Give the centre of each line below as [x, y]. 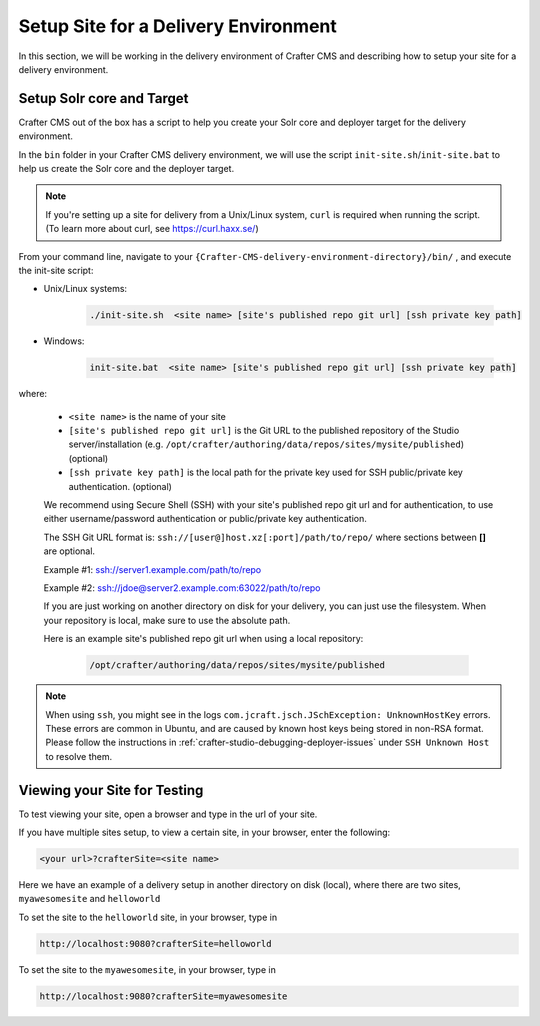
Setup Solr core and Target [103, 98]
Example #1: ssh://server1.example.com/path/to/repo [152, 569]
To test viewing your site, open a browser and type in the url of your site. [168, 814]
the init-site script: [56, 270]
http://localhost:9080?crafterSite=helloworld [155, 943]
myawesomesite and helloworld [89, 899]
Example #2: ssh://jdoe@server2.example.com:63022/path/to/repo [182, 587]
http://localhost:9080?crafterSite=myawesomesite [163, 996]
